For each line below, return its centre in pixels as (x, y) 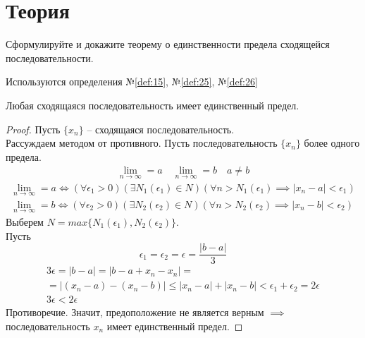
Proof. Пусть (33, 129)
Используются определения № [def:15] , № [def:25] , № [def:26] (132, 82)
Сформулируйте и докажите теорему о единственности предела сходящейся (168, 44)
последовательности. (50, 58)
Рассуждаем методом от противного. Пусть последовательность (142, 143)
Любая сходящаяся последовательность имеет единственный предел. (153, 105)
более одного (332, 143)
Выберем (25, 222)
